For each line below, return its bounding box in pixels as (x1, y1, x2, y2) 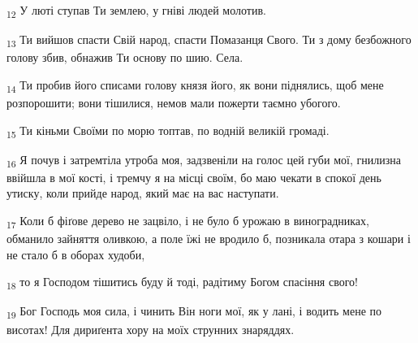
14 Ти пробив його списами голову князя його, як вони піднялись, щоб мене (6, 76, 384, 95)
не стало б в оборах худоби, (6, 245, 145, 263)
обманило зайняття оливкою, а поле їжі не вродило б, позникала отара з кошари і (6, 230, 411, 247)
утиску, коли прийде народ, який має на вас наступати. (6, 185, 279, 202)
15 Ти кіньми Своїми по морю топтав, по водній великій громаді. (6, 121, 330, 141)
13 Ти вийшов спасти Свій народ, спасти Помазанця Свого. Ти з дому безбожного (6, 31, 412, 50)
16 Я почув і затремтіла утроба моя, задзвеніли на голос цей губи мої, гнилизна (6, 150, 401, 170)
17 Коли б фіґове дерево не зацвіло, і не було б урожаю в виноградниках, (6, 212, 369, 231)
